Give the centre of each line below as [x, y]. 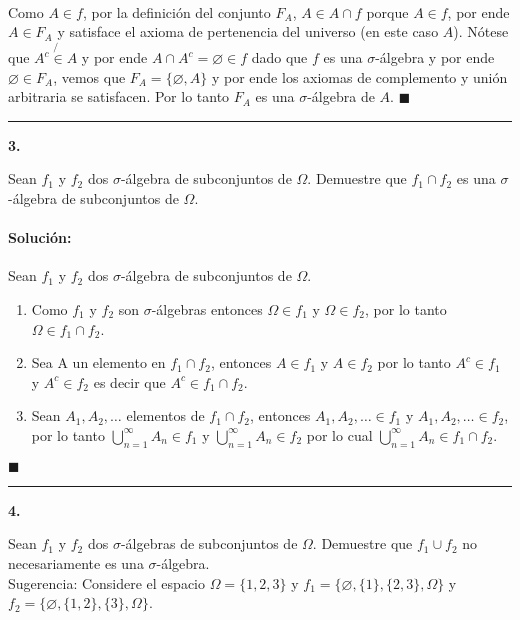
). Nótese [481, 31]
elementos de [165, 415]
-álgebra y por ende [435, 57]
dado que [279, 57]
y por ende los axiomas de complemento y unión [359, 76]
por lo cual [339, 434]
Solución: [40, 237]
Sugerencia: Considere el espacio [106, 582]
